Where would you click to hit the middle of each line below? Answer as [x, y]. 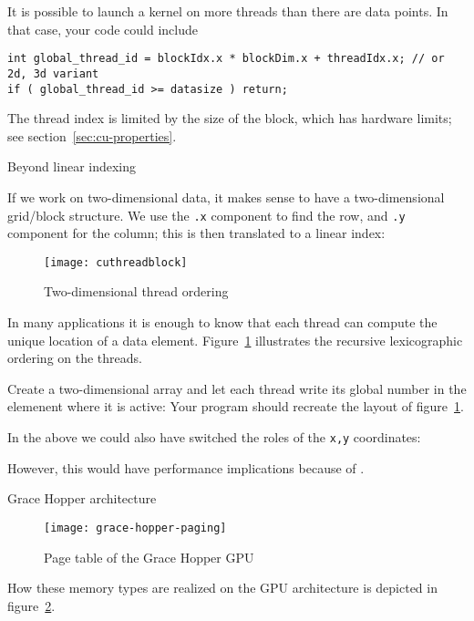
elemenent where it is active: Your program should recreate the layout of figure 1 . [236, 406]
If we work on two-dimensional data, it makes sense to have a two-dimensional [226, 197]
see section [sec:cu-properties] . [92, 135]
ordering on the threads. [75, 358]
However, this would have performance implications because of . [186, 467]
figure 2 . [31, 605]
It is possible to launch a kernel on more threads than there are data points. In [228, 11]
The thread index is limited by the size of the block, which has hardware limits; [230, 118]
